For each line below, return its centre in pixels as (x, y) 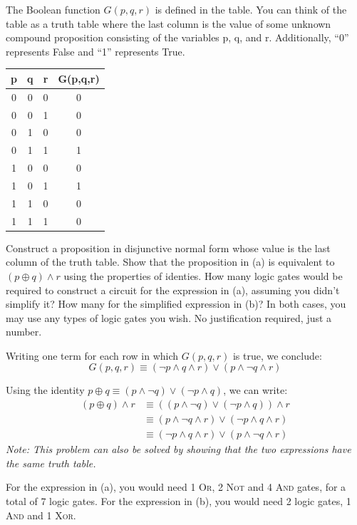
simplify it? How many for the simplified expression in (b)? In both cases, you (176, 304)
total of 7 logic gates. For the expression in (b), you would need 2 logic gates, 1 (178, 500)
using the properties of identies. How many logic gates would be (203, 275)
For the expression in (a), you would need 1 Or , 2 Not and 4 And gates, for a (176, 487)
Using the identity (45, 390)
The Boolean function (53, 9)
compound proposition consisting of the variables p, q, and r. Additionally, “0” (177, 37)
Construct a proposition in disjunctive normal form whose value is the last (168, 248)
